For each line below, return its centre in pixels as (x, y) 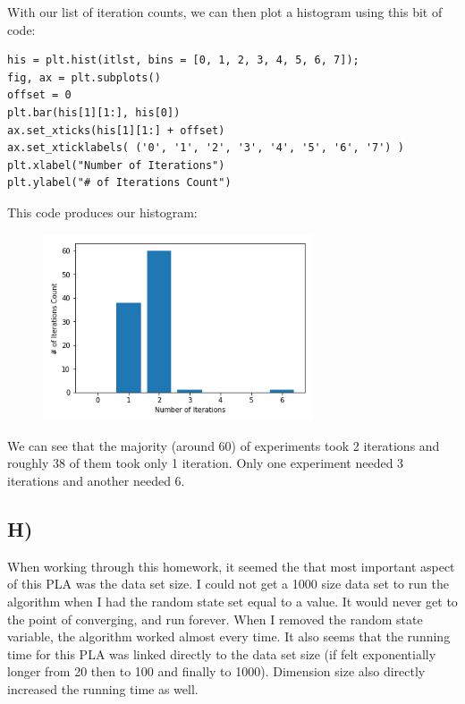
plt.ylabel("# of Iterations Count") (119, 183)
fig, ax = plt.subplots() (84, 77)
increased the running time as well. (103, 689)
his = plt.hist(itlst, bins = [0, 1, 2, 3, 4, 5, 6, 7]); (183, 60)
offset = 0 (39, 95)
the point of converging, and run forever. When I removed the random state (215, 619)
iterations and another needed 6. (96, 481)
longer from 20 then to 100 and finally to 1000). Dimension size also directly (216, 671)
